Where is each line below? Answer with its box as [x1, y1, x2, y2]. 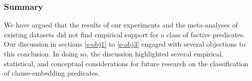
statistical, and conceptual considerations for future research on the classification [4, 58, 249, 68]
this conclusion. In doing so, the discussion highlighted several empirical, [4, 49, 223, 58]
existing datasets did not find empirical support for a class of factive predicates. [4, 29, 245, 39]
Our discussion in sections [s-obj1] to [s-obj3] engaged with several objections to [4, 39, 246, 49]
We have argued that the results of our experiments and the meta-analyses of [4, 20, 238, 30]
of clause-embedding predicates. [4, 68, 100, 78]
